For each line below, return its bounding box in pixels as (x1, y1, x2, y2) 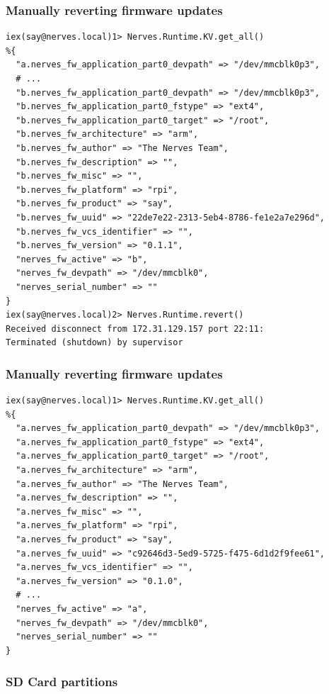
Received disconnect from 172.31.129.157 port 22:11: (6, 323, 265, 334)
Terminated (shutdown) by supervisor (6, 337, 183, 348)
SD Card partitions (6, 673, 118, 690)
